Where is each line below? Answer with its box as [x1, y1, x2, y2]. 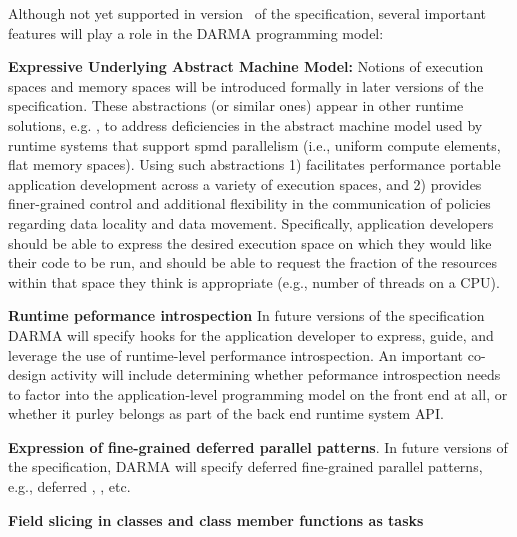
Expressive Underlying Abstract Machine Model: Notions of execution [8, 56, 484, 77]
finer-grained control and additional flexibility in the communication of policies [8, 193, 491, 214]
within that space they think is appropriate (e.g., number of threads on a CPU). [8, 271, 500, 292]
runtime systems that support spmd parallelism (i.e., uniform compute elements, [8, 134, 501, 155]
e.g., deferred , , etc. [8, 476, 131, 497]
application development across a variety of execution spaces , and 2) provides [8, 173, 482, 194]
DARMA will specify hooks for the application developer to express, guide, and [8, 324, 494, 345]
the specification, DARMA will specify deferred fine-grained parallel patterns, [8, 456, 483, 477]
